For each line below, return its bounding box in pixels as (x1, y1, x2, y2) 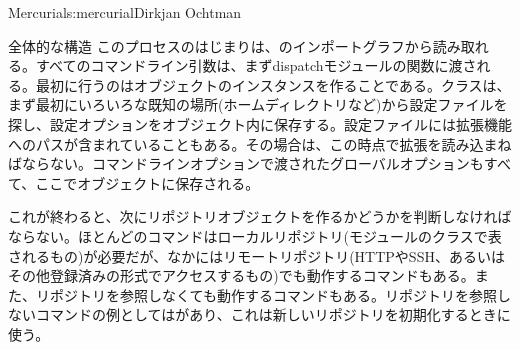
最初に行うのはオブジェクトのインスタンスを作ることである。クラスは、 (35, 74, 511, 95)
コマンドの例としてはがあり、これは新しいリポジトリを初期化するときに (35, 304, 511, 325)
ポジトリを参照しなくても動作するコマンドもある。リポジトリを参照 (49, 284, 497, 305)
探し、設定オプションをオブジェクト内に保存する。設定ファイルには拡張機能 (8, 113, 512, 134)
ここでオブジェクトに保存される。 (35, 172, 260, 193)
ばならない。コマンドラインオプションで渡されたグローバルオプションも (8, 153, 484, 174)
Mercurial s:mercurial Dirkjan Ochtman (8, 2, 242, 22)
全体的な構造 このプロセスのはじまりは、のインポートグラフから (8, 35, 433, 56)
